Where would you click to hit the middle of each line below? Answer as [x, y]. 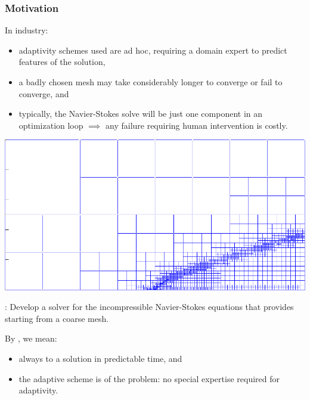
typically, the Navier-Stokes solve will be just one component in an [141, 114]
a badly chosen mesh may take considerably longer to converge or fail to [151, 82]
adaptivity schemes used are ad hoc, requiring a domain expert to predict [153, 50]
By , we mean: [31, 338]
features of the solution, [62, 62]
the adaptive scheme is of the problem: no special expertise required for [149, 378]
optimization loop [51, 125]
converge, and [44, 93]
